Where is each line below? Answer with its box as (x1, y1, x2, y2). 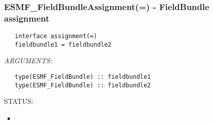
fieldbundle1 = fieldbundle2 (14, 41, 111, 48)
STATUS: (4, 96, 33, 106)
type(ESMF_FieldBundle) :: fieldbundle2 (14, 81, 151, 89)
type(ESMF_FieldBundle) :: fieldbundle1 (14, 73, 151, 81)
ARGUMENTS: (4, 55, 52, 66)
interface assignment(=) (14, 33, 97, 40)
